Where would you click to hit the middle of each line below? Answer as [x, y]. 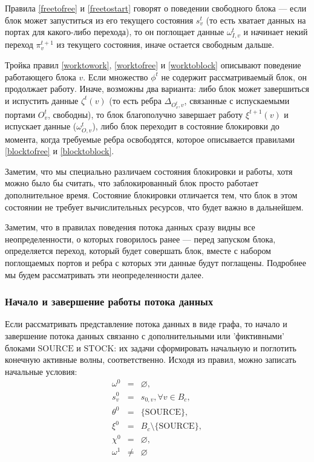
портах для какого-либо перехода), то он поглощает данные [115, 32]
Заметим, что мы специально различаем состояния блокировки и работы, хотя [149, 171]
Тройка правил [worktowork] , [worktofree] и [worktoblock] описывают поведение [153, 64]
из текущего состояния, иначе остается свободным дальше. [165, 44]
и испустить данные [42, 100]
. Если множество [116, 76]
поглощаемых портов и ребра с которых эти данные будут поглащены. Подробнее [155, 262]
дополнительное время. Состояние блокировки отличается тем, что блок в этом [151, 195]
